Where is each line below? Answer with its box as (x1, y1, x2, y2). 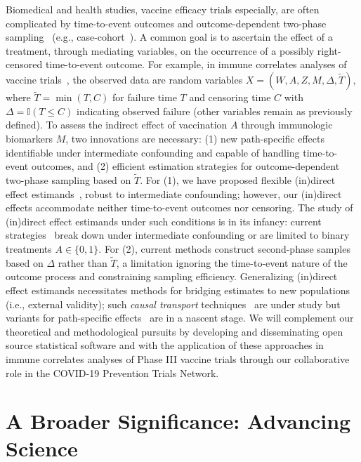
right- (317, 43, 341, 58)
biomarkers (6, 131, 53, 145)
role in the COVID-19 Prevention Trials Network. (6, 365, 219, 380)
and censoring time (189, 90, 271, 105)
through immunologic (241, 117, 333, 132)
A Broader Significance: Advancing (6, 407, 351, 435)
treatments (6, 241, 52, 256)
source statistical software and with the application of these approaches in (6, 338, 324, 352)
